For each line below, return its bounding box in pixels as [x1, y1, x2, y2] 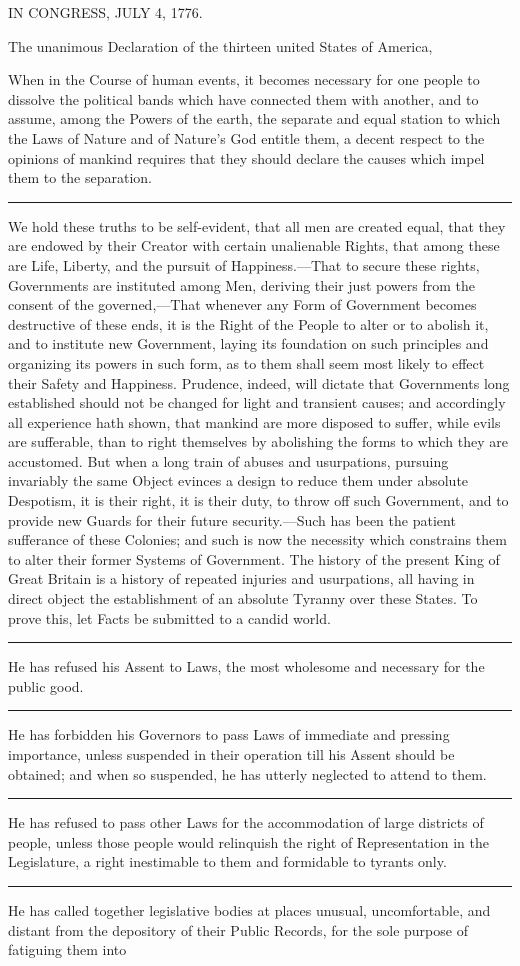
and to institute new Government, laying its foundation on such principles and [8, 333, 489, 354]
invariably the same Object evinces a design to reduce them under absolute [8, 470, 469, 491]
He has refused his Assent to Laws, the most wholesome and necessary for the [8, 656, 485, 677]
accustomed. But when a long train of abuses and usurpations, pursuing [8, 450, 449, 471]
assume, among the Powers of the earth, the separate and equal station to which [8, 108, 501, 129]
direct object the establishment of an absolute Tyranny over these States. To [8, 588, 478, 609]
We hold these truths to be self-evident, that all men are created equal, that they [8, 215, 506, 236]
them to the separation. [8, 167, 153, 188]
